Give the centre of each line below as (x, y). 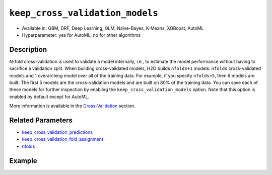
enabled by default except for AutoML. (49, 97)
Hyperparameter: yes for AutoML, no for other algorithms (81, 35)
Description (28, 50)
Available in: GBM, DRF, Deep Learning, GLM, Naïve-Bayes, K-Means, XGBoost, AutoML (113, 28)
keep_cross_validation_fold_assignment (62, 139)
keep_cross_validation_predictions (57, 132)
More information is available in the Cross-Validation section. (72, 106)
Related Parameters (41, 120)
